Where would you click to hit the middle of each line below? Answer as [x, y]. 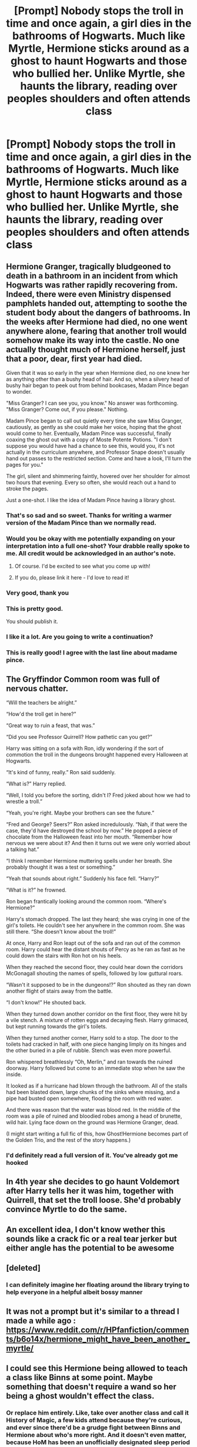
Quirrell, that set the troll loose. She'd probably [94, 1200]
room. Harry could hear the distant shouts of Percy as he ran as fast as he [96, 950]
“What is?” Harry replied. [36, 784]
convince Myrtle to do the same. [67, 1209]
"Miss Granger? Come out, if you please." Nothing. [67, 409]
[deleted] [24, 1268]
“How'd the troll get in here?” [41, 714]
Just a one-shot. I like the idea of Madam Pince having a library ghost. [91, 500]
